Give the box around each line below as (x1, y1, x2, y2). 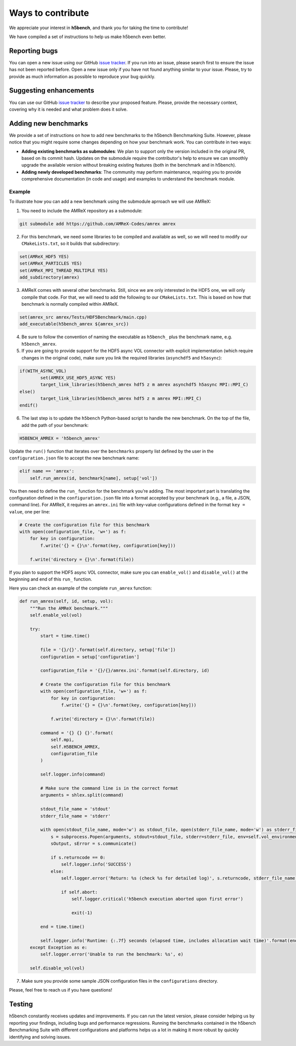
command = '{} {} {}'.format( (40, 730, 113, 735)
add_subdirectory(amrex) (19, 274, 80, 280)
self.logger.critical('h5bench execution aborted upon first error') (72, 896, 244, 902)
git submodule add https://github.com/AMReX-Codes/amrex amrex (19, 221, 176, 227)
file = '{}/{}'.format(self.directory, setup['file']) (40, 647, 176, 653)
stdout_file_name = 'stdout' (40, 806, 111, 812)
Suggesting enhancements (9, 87, 95, 95)
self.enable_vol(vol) (30, 612, 82, 618)
